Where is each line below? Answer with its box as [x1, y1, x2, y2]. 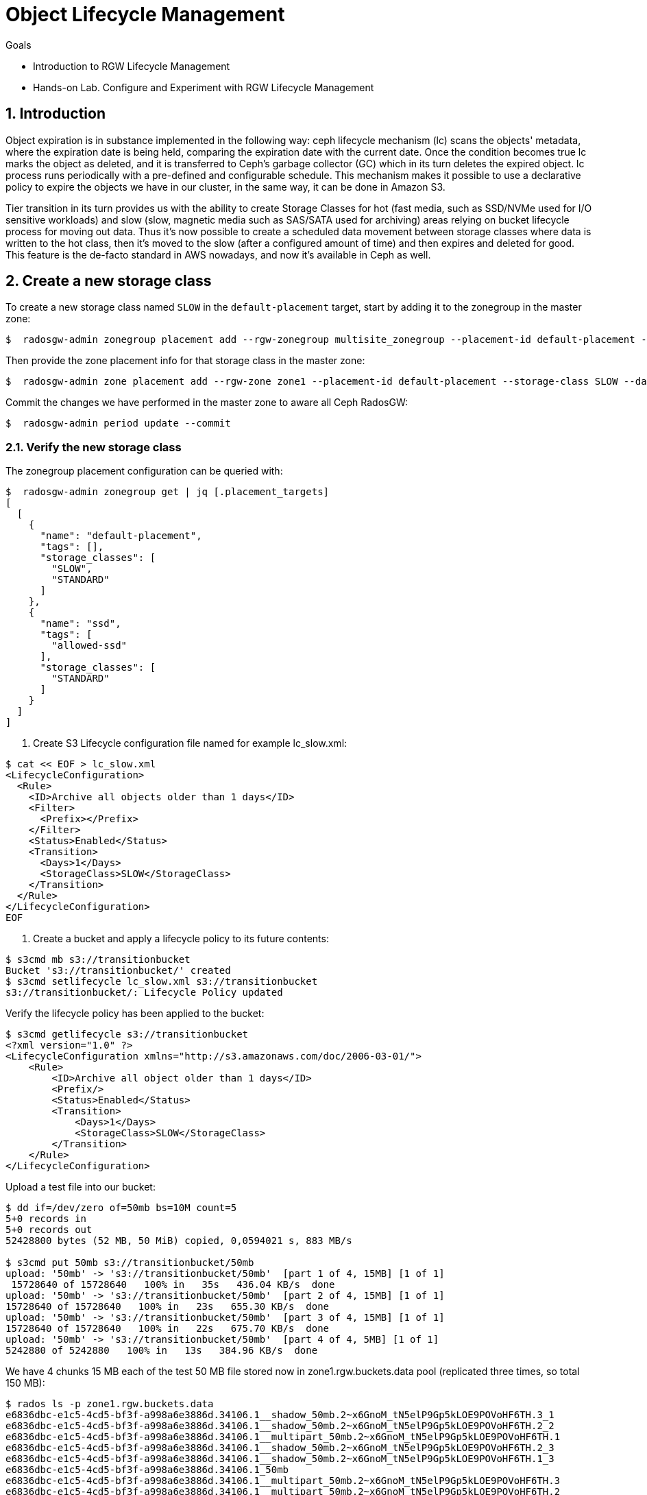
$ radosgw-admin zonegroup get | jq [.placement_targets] [5, 486, 330, 498]
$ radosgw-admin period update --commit [5, 418, 231, 429]
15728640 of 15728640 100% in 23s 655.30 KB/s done [5, 1301, 330, 1313]
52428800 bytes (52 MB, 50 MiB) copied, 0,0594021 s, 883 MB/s [5, 1235, 352, 1247]
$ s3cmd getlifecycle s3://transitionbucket [5, 1029, 249, 1040]
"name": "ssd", [40, 618, 121, 630]
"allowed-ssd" [51, 640, 127, 651]
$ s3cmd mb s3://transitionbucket [5, 954, 191, 966]
